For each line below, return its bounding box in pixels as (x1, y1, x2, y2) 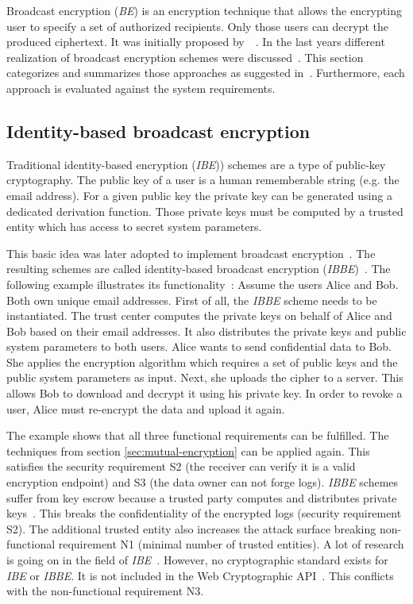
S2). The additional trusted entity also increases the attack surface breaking (6, 520, 376, 537)
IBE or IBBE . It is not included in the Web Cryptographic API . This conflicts (6, 567, 394, 583)
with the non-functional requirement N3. (6, 583, 204, 599)
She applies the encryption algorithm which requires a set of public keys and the (6, 353, 398, 370)
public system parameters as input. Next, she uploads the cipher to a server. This (6, 369, 403, 386)
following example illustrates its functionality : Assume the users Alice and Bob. (6, 275, 399, 292)
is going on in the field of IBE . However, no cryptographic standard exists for (6, 552, 388, 568)
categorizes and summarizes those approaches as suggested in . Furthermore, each (6, 64, 405, 81)
